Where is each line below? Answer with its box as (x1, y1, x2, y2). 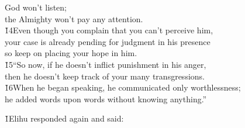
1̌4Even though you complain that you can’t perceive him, (5, 24, 213, 36)
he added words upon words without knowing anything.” (5, 92, 207, 105)
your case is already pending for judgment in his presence (5, 35, 211, 47)
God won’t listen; (5, 1, 67, 13)
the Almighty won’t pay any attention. (5, 12, 143, 25)
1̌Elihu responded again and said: (5, 112, 124, 124)
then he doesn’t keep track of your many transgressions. (5, 70, 205, 82)
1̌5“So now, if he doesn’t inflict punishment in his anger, (5, 58, 206, 70)
